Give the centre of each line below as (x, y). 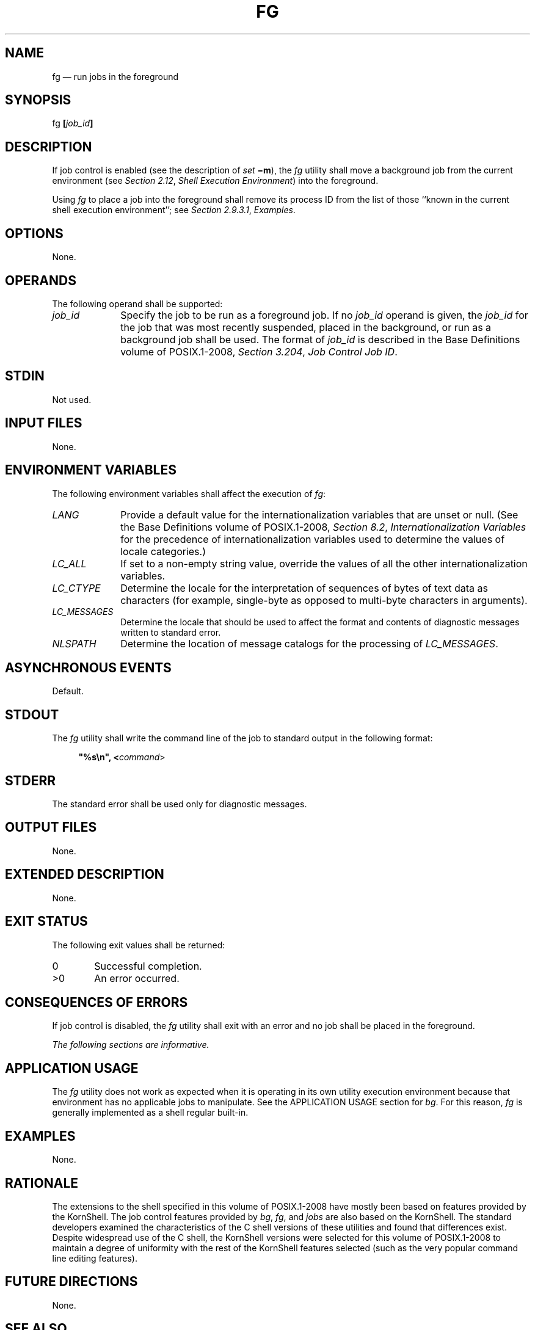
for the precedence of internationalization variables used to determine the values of (313, 539)
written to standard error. (171, 632)
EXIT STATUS (46, 921)
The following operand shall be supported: (137, 303)
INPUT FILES (44, 423)
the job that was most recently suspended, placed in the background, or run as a (306, 327)
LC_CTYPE (76, 588)
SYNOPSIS (38, 100)
